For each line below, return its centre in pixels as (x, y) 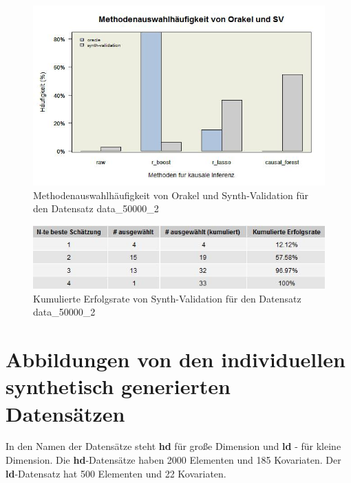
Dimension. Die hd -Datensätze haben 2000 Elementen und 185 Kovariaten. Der (173, 460)
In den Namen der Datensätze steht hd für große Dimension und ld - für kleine (173, 446)
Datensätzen (65, 413)
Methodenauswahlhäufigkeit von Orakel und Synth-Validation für (171, 195)
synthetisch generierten (118, 386)
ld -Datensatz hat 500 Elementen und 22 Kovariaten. (116, 473)
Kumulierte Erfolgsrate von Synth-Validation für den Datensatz (167, 298)
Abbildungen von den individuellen (175, 359)
